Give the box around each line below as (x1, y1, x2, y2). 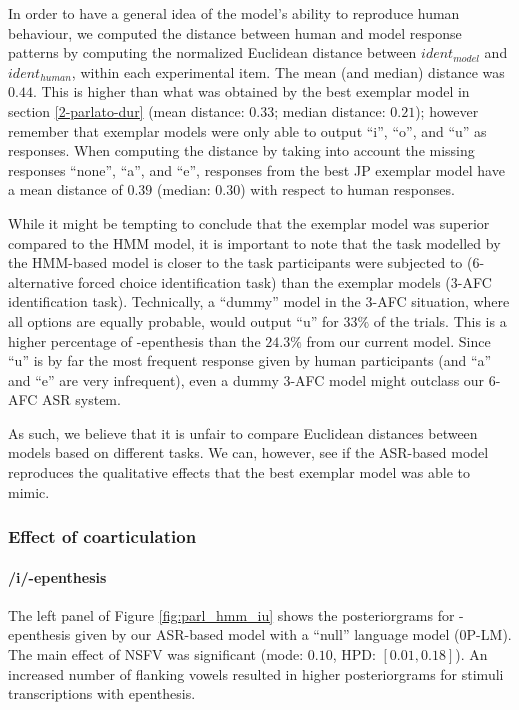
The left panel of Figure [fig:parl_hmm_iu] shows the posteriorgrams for (8, 604, 455, 625)
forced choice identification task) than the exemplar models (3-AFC (78, 271, 492, 292)
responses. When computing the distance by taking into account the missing (8, 140, 475, 161)
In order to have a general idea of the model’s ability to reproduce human (8, 3, 460, 23)
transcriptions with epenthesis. (8, 683, 196, 704)
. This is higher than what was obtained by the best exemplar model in (32, 81, 470, 102)
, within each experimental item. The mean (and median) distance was (71, 61, 505, 82)
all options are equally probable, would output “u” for (8, 310, 339, 331)
